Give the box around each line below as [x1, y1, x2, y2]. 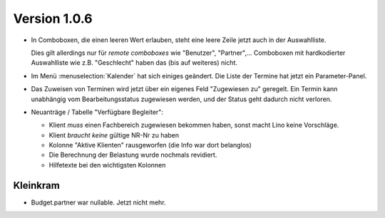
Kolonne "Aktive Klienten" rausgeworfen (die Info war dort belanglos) [48, 141, 252, 150]
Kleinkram [13, 179, 60, 192]
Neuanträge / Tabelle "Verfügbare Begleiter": [31, 108, 164, 116]
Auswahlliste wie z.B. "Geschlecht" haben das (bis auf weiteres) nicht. [31, 58, 238, 67]
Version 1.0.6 [13, 11, 93, 26]
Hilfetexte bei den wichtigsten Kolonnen [48, 160, 166, 169]
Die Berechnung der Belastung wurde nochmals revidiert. [48, 150, 217, 160]
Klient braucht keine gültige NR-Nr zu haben [48, 130, 180, 139]
